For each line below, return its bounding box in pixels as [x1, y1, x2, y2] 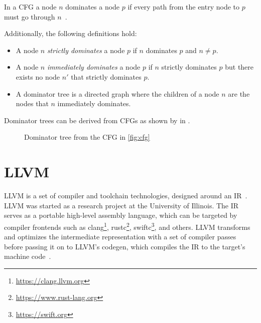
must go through [4, 11, 55, 22]
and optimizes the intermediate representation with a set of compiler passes [4, 231, 236, 242]
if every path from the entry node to [127, 2, 240, 12]
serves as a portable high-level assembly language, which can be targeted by [4, 210, 237, 220]
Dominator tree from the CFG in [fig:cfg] [24, 132, 150, 142]
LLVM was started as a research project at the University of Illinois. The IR [4, 200, 239, 210]
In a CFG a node [4, 2, 57, 12]
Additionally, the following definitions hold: [4, 28, 137, 39]
